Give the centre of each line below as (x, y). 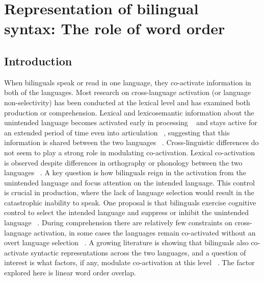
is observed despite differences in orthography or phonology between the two (123, 162)
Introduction (38, 61)
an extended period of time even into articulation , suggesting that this (117, 132)
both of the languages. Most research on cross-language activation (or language (127, 92)
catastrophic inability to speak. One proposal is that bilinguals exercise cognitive (130, 202)
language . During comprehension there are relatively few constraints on (118, 223)
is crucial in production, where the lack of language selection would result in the (129, 192)
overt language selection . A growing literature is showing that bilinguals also (126, 242)
